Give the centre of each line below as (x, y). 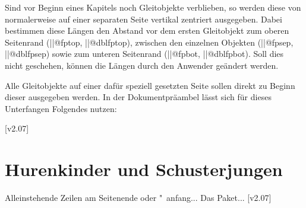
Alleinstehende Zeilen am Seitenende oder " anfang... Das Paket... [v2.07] (138, 198)
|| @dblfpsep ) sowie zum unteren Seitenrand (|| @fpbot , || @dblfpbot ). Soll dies (144, 54)
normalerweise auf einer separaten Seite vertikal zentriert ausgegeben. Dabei (143, 19)
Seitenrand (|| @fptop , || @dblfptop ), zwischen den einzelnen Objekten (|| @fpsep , (149, 42)
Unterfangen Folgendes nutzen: (61, 108)
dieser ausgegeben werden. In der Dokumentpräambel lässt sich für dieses (138, 97)
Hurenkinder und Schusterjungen (144, 169)
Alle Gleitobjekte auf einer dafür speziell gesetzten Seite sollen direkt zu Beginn (150, 85)
